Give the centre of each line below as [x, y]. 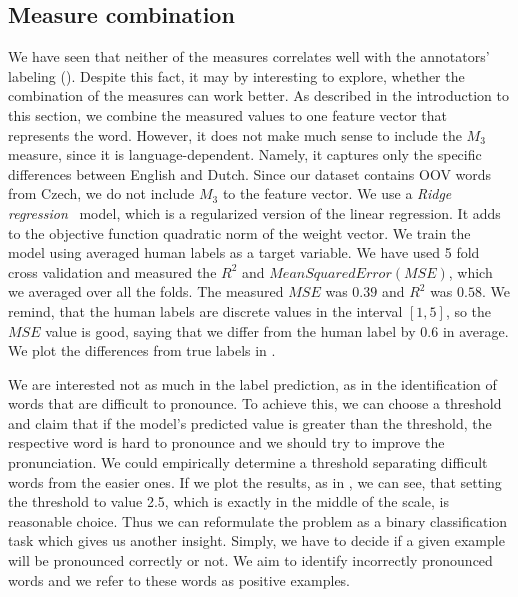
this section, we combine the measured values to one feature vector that [228, 114]
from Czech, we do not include [101, 193]
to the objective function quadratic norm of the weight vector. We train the [239, 232]
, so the [468, 310]
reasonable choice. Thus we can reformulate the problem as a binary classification [258, 520]
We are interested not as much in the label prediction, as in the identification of [252, 383]
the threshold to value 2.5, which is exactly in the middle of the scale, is [228, 501]
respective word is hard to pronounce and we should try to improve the [226, 442]
